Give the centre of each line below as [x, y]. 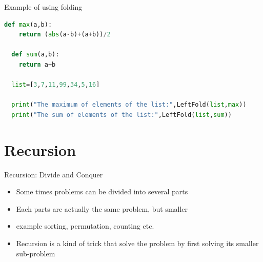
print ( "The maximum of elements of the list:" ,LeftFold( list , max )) [129, 105]
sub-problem [36, 253]
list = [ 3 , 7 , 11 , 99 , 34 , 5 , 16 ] [56, 85]
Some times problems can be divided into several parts [102, 192]
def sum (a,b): [35, 55]
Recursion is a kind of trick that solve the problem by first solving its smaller [137, 243]
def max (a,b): [28, 24]
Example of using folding [43, 7]
